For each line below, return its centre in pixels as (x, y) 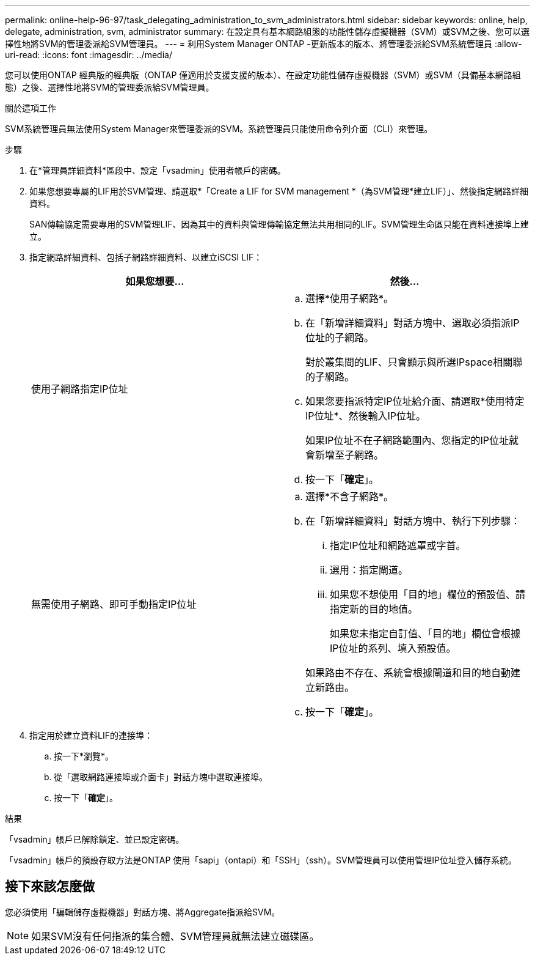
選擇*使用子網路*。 (350, 298)
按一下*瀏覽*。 (84, 756)
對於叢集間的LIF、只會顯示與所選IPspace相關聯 (414, 362)
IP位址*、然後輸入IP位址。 (366, 416)
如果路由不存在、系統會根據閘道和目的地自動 (408, 673)
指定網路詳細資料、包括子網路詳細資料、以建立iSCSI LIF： (146, 257)
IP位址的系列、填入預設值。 (393, 648)
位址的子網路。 (340, 338)
